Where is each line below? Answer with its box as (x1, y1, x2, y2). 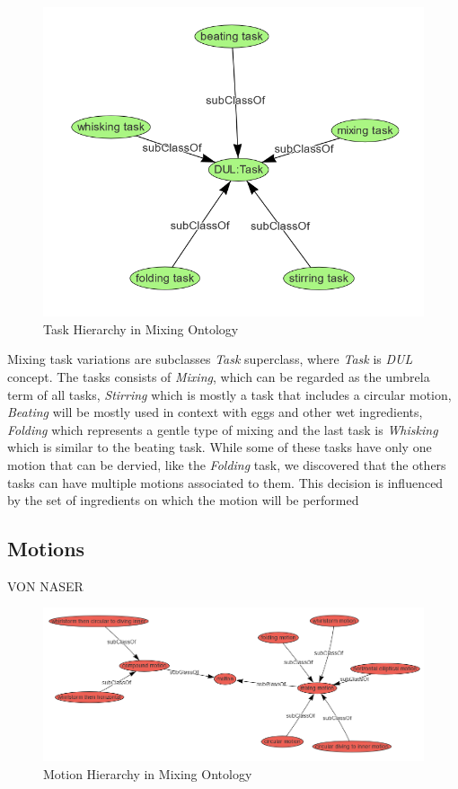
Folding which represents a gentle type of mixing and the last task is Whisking (7, 420, 438, 439)
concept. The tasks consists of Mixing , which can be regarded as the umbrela (7, 367, 430, 386)
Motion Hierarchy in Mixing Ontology (43, 764, 252, 783)
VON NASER (7, 576, 84, 595)
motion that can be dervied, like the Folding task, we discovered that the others (7, 455, 446, 474)
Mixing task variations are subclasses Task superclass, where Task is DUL (7, 350, 413, 368)
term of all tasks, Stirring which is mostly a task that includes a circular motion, (7, 385, 452, 403)
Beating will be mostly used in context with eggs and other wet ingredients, (7, 403, 423, 421)
